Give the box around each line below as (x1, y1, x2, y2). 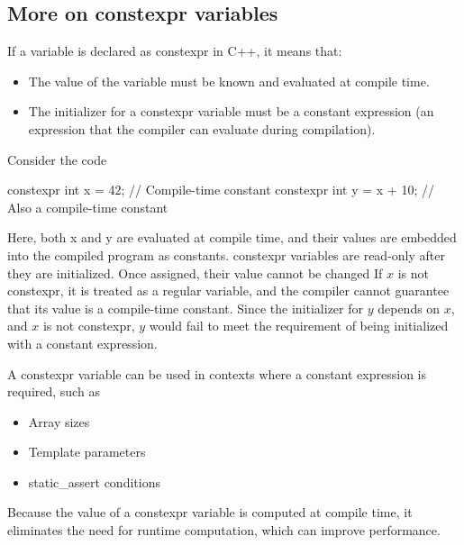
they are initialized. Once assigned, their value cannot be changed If (7, 263, 383, 282)
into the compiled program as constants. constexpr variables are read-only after (7, 245, 445, 264)
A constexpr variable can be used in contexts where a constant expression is (7, 364, 426, 383)
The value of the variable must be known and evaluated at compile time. (28, 71, 430, 90)
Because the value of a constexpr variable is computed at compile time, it (7, 503, 413, 522)
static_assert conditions (28, 472, 160, 491)
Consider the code (7, 150, 107, 168)
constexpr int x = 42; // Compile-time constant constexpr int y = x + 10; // (7, 180, 434, 199)
